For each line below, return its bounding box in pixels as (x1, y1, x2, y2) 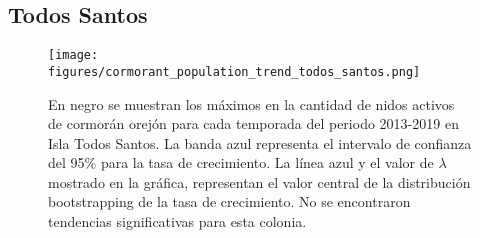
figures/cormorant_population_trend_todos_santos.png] (48, 64, 421, 79)
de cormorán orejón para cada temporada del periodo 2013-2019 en (48, 113, 459, 134)
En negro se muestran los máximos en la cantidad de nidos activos (48, 93, 455, 114)
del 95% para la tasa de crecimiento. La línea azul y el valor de (48, 152, 434, 173)
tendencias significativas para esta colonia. (48, 211, 307, 232)
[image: (48, 48, 99, 63)
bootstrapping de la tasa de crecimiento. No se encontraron (48, 191, 411, 212)
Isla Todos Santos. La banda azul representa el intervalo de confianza (48, 132, 472, 153)
